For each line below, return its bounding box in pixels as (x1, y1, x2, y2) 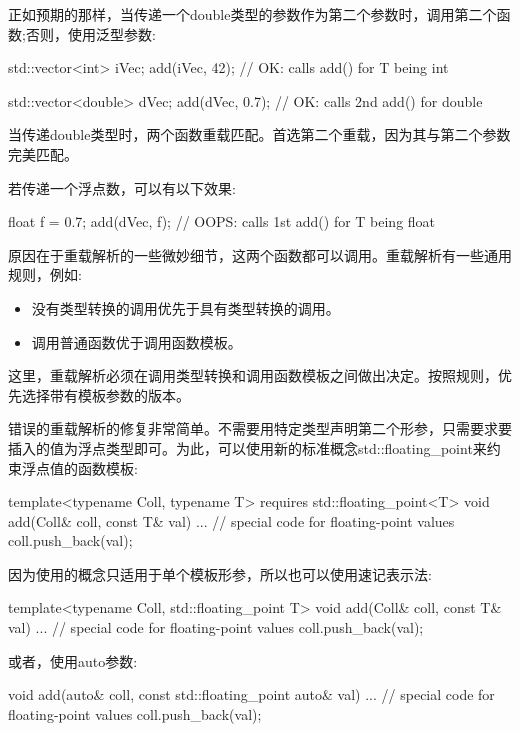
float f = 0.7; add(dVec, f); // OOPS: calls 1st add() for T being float (8, 211, 436, 232)
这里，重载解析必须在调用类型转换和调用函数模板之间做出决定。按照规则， (8, 365, 498, 386)
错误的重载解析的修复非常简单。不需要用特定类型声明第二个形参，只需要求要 (8, 418, 512, 439)
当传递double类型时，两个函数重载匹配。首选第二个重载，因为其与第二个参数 (8, 124, 511, 145)
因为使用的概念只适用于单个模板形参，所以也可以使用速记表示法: (8, 563, 432, 584)
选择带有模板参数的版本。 (21, 384, 190, 405)
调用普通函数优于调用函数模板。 (31, 331, 242, 352)
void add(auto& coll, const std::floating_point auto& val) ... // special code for (8, 684, 495, 705)
